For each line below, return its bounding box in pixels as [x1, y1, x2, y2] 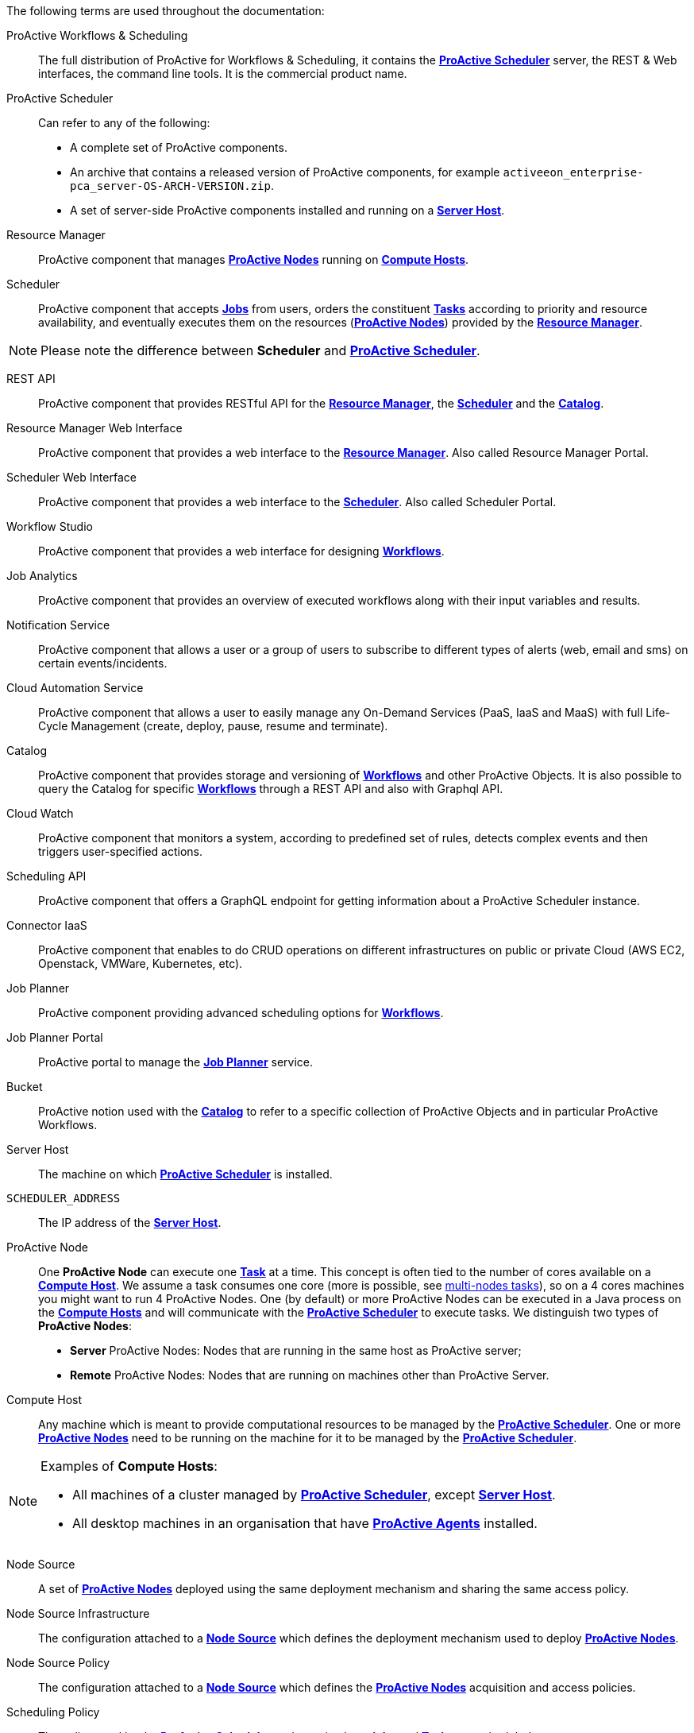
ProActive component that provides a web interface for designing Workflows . [38, 544, 445, 558]
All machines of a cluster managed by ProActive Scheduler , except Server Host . [72, 1487, 556, 1503]
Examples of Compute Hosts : [40, 1458, 218, 1474]
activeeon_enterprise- [503, 166, 644, 179]
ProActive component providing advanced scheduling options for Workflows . [38, 1006, 444, 1019]
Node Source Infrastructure [6, 1607, 150, 1620]
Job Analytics [6, 569, 78, 582]
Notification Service [6, 618, 110, 632]
